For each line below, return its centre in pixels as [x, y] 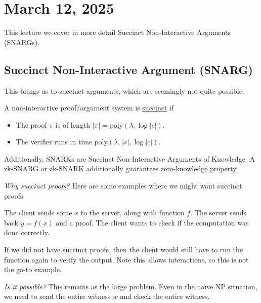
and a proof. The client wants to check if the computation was [152, 222]
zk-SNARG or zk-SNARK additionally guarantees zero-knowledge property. [121, 168]
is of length [73, 124]
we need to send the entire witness [57, 296]
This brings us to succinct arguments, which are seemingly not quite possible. [124, 90]
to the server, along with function [133, 213]
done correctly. [27, 232]
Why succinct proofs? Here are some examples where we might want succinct [123, 186]
